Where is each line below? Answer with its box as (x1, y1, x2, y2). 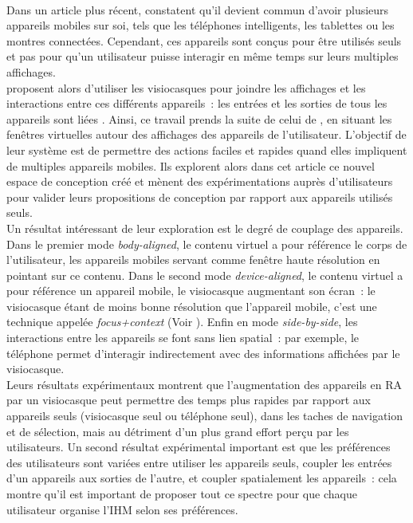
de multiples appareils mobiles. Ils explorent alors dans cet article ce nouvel (6, 157, 375, 174)
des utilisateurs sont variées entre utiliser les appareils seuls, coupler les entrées (6, 454, 392, 470)
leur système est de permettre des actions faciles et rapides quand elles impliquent (6, 141, 407, 158)
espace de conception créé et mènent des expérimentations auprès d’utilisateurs (6, 173, 393, 190)
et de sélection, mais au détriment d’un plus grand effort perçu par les (6, 423, 349, 439)
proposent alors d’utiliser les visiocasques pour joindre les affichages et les (6, 79, 366, 96)
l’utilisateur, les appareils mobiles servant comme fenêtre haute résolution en (6, 251, 380, 268)
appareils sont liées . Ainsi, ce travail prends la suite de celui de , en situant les (6, 110, 392, 127)
